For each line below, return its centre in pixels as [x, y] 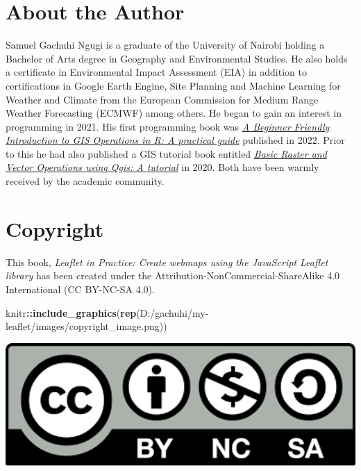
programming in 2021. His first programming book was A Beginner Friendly [168, 126]
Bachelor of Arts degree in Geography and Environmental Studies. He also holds [177, 58]
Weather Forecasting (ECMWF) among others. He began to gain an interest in [174, 113]
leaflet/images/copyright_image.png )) [86, 326]
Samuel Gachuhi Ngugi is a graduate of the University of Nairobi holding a [165, 45]
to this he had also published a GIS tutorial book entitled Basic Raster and [166, 153]
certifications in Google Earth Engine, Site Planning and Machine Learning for [173, 85]
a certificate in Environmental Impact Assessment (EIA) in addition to [156, 72]
